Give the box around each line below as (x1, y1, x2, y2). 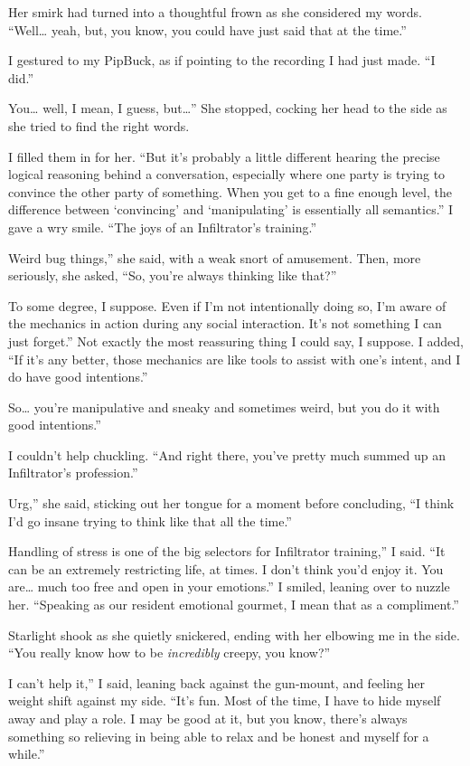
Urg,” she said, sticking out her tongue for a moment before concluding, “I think (8, 494, 455, 513)
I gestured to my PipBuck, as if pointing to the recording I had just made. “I (8, 51, 436, 70)
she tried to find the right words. (8, 116, 190, 135)
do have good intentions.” (8, 367, 148, 386)
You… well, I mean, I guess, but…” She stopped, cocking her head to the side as (8, 99, 447, 118)
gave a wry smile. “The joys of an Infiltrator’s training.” (8, 217, 317, 236)
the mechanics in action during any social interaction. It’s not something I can (8, 314, 442, 333)
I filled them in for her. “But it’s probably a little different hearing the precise (8, 147, 440, 165)
